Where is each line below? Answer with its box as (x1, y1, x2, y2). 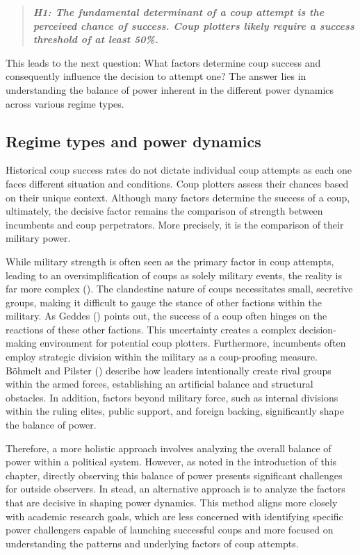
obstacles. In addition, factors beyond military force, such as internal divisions (6, 390, 338, 404)
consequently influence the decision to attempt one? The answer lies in (6, 69, 306, 83)
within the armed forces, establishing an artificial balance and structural (6, 376, 313, 391)
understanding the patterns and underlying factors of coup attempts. (6, 536, 299, 550)
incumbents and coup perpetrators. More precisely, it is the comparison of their (6, 217, 344, 231)
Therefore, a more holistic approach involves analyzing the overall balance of (6, 440, 332, 455)
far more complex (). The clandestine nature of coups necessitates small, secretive (6, 281, 353, 296)
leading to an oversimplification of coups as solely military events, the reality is (6, 267, 342, 282)
